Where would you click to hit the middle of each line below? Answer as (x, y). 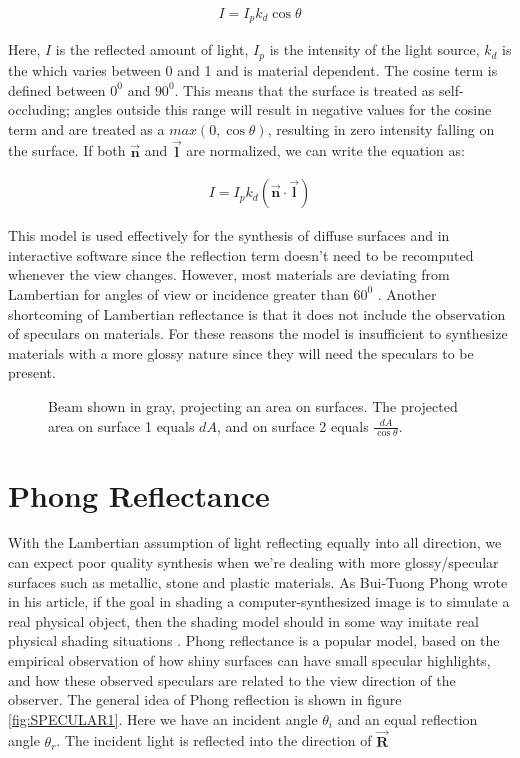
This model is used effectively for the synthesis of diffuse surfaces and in (229, 235)
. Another (407, 293)
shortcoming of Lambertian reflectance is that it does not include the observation (257, 313)
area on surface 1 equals (121, 425)
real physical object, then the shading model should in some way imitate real (243, 620)
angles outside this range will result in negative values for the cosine (283, 109)
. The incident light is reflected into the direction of (214, 740)
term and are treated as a (86, 128)
